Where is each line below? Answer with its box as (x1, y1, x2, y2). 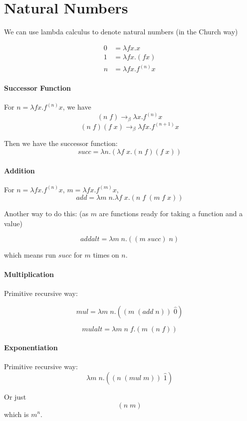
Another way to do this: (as (4, 208, 88, 219)
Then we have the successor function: (4, 138, 118, 148)
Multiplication (4, 269, 54, 279)
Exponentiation (4, 342, 58, 353)
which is (4, 409, 29, 419)
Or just (4, 391, 26, 402)
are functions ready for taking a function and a (99, 208, 243, 219)
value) (4, 218, 22, 228)
